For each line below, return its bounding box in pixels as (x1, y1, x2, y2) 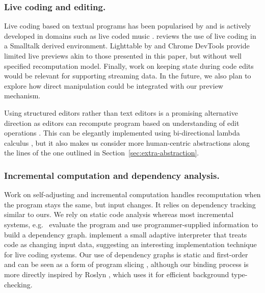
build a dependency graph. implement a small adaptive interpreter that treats (4, 229, 247, 239)
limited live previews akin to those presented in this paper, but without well (4, 50, 242, 61)
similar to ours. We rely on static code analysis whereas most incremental (4, 209, 234, 220)
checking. (4, 279, 33, 289)
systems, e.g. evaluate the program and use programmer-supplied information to (4, 219, 258, 229)
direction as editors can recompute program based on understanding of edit (4, 117, 240, 128)
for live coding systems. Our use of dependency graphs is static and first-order (4, 249, 248, 259)
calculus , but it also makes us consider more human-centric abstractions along (4, 137, 250, 148)
